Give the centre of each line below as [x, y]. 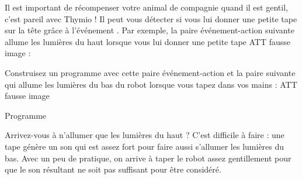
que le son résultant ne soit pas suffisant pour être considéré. [113, 169]
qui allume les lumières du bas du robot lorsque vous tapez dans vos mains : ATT [151, 84]
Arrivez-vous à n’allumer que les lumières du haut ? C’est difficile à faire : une [145, 135]
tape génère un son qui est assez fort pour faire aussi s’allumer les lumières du [145, 146]
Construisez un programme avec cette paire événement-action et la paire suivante [150, 72]
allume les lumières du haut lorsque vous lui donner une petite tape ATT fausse [148, 41]
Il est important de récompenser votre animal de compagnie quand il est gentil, [146, 7]
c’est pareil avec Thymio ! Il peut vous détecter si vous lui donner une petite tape [151, 18]
